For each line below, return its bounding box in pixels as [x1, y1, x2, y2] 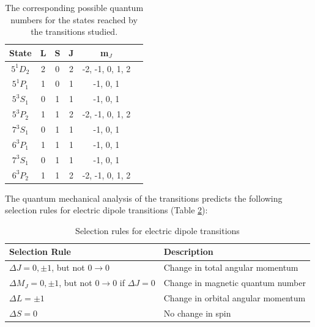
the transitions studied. [31, 25, 118, 38]
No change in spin [163, 306, 231, 319]
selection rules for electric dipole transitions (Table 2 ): [5, 204, 208, 216]
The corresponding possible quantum [5, 1, 144, 13]
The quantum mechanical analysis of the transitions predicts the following [5, 191, 283, 204]
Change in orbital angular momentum [163, 291, 306, 304]
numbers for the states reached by [10, 13, 138, 26]
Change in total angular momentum [163, 261, 298, 274]
